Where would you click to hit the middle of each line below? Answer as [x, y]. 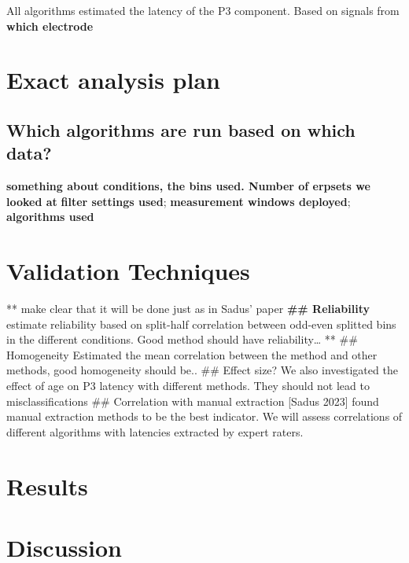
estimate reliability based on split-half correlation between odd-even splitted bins [201, 324]
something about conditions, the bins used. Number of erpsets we [188, 186]
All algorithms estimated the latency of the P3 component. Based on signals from [203, 10]
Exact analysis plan [113, 80]
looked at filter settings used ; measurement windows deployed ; [179, 201]
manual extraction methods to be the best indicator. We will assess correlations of [204, 416]
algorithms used [50, 217]
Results [47, 486]
